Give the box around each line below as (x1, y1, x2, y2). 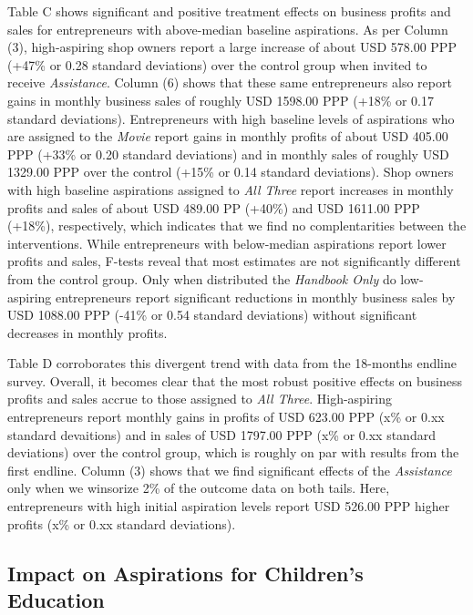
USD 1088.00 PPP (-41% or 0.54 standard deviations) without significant (7, 305, 417, 324)
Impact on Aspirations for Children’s (7, 559, 364, 587)
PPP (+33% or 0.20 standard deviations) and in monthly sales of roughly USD (7, 144, 449, 163)
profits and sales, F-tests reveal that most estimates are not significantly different (7, 251, 461, 271)
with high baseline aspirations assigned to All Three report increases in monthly (7, 179, 454, 199)
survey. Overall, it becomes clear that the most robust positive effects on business (7, 371, 462, 390)
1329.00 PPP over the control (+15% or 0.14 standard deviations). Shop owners (7, 162, 454, 181)
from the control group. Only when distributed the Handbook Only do (7, 269, 396, 288)
